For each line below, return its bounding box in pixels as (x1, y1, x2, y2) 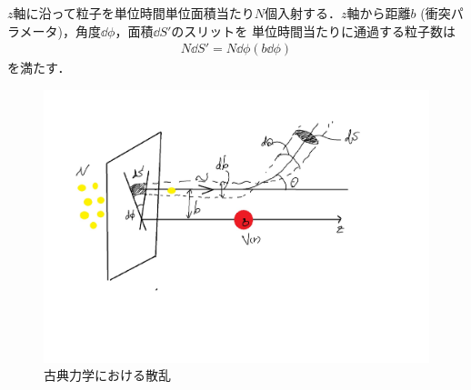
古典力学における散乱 (44, 365, 171, 385)
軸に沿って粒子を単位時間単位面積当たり (13, 4, 255, 22)
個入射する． (265, 4, 342, 22)
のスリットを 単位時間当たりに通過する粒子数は (171, 21, 456, 40)
